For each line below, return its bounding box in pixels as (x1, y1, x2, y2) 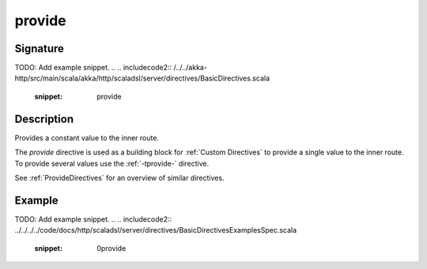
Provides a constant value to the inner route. (14, 133, 160, 142)
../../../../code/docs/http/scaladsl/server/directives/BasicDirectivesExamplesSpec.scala (14, 226, 297, 235)
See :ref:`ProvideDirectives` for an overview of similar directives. (14, 173, 225, 182)
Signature (14, 42, 65, 55)
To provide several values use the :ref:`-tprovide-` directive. (14, 159, 210, 168)
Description (14, 112, 74, 125)
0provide (96, 243, 127, 252)
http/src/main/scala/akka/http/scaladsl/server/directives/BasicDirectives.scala (14, 73, 270, 83)
